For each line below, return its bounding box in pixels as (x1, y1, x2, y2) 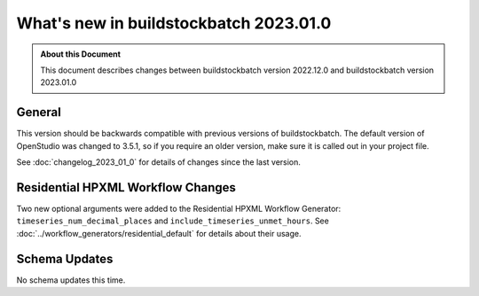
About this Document (40, 49, 122, 59)
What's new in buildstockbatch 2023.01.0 (16, 13, 332, 33)
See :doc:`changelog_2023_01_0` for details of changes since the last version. (16, 157, 302, 167)
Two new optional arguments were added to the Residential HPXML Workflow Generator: (16, 203, 342, 214)
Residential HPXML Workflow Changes (16, 180, 237, 195)
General (16, 105, 62, 120)
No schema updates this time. (16, 275, 126, 285)
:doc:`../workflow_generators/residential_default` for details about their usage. (16, 228, 302, 238)
